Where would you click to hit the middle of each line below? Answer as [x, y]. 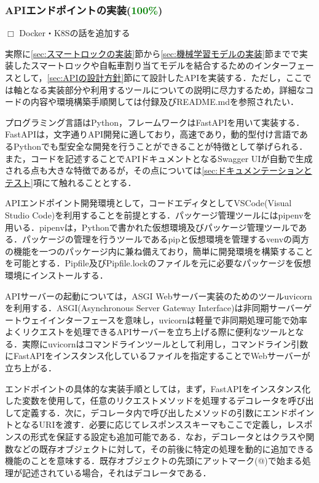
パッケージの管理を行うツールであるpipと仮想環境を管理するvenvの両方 [166, 239]
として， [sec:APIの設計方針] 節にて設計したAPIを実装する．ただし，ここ [158, 77]
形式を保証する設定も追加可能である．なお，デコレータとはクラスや [168, 437]
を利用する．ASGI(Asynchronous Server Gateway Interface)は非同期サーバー [154, 308]
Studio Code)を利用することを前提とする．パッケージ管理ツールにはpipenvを [159, 214]
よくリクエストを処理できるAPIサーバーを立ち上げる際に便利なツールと [150, 332]
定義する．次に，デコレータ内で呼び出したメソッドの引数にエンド [155, 412]
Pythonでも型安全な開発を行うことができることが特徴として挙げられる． [160, 146]
